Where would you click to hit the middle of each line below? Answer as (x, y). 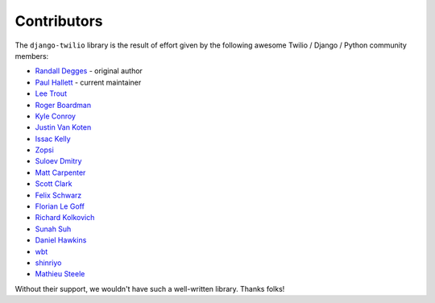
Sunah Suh (53, 229)
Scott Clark (54, 184)
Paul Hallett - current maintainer (88, 82)
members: (32, 56)
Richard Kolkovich (65, 218)
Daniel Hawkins (61, 240)
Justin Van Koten (63, 127)
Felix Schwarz (58, 195)
